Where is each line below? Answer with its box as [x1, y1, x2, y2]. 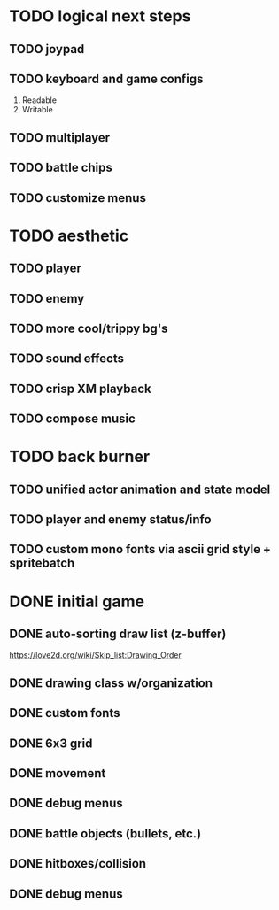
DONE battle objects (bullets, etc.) [9, 826, 202, 841]
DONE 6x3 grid [9, 736, 93, 751]
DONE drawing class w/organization [9, 675, 213, 690]
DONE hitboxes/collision [9, 856, 147, 871]
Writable [21, 104, 53, 115]
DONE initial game [9, 591, 144, 612]
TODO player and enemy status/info [9, 512, 212, 528]
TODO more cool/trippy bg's [9, 320, 168, 335]
